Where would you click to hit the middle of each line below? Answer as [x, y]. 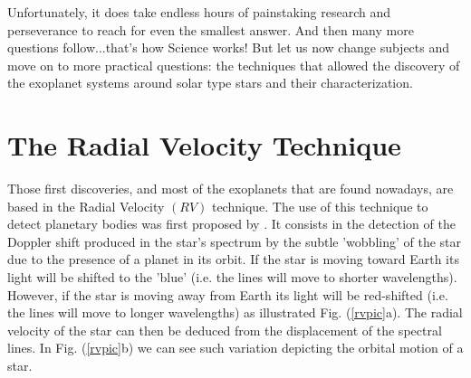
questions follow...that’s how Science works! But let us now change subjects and [229, 47]
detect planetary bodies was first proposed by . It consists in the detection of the [231, 224]
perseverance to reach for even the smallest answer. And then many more [211, 29]
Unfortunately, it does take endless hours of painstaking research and [199, 12]
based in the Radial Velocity [86, 206]
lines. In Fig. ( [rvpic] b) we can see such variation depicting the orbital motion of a [235, 348]
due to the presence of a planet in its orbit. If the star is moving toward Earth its [233, 259]
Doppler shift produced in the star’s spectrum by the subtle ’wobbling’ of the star [235, 241]
